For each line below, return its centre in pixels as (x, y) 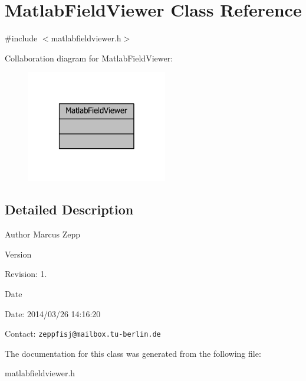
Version (18, 254)
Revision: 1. (26, 274)
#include (21, 38)
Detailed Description (69, 209)
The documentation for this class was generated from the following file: (133, 353)
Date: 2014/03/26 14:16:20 (53, 313)
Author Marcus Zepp (43, 234)
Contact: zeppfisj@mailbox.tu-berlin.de (83, 333)
